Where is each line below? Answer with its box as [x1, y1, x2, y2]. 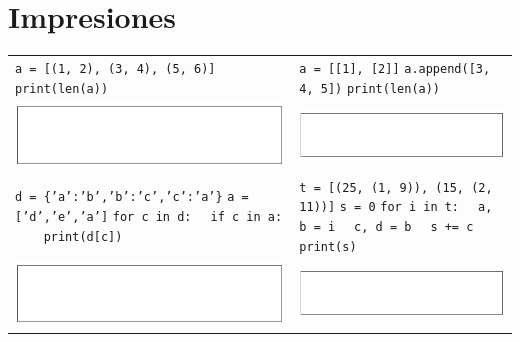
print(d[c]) [43, 229, 123, 244]
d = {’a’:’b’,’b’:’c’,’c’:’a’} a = [15, 190, 249, 205]
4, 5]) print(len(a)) [299, 81, 441, 96]
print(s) [299, 239, 357, 254]
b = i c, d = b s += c [299, 219, 474, 234]
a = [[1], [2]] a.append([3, [299, 61, 491, 76]
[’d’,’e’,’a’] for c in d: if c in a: [15, 210, 283, 225]
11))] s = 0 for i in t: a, [299, 200, 493, 215]
